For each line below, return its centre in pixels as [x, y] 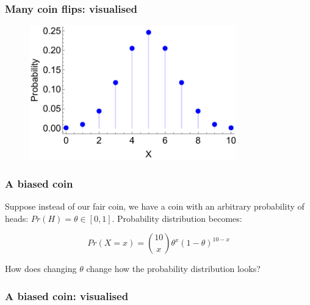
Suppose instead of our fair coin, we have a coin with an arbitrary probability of [155, 206]
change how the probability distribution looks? [173, 269]
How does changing [41, 269]
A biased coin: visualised [67, 296]
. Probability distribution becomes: [177, 218]
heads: [17, 218]
